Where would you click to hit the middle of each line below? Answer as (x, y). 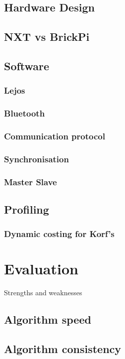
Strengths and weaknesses (43, 293)
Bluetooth (25, 113)
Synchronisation (36, 159)
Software (27, 65)
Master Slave (31, 181)
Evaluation (41, 269)
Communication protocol (55, 136)
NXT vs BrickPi (47, 37)
